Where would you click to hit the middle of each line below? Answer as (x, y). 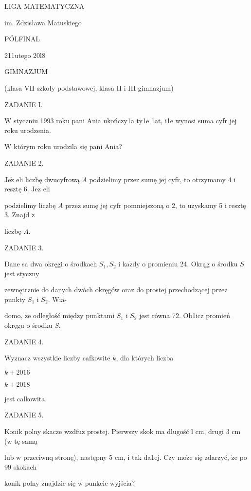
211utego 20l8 (25, 55)
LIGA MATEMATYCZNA (45, 6)
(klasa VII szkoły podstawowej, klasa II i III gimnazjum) (89, 87)
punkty (15, 299)
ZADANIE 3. (24, 247)
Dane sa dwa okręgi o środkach (51, 264)
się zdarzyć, (212, 457)
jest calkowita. (26, 398)
